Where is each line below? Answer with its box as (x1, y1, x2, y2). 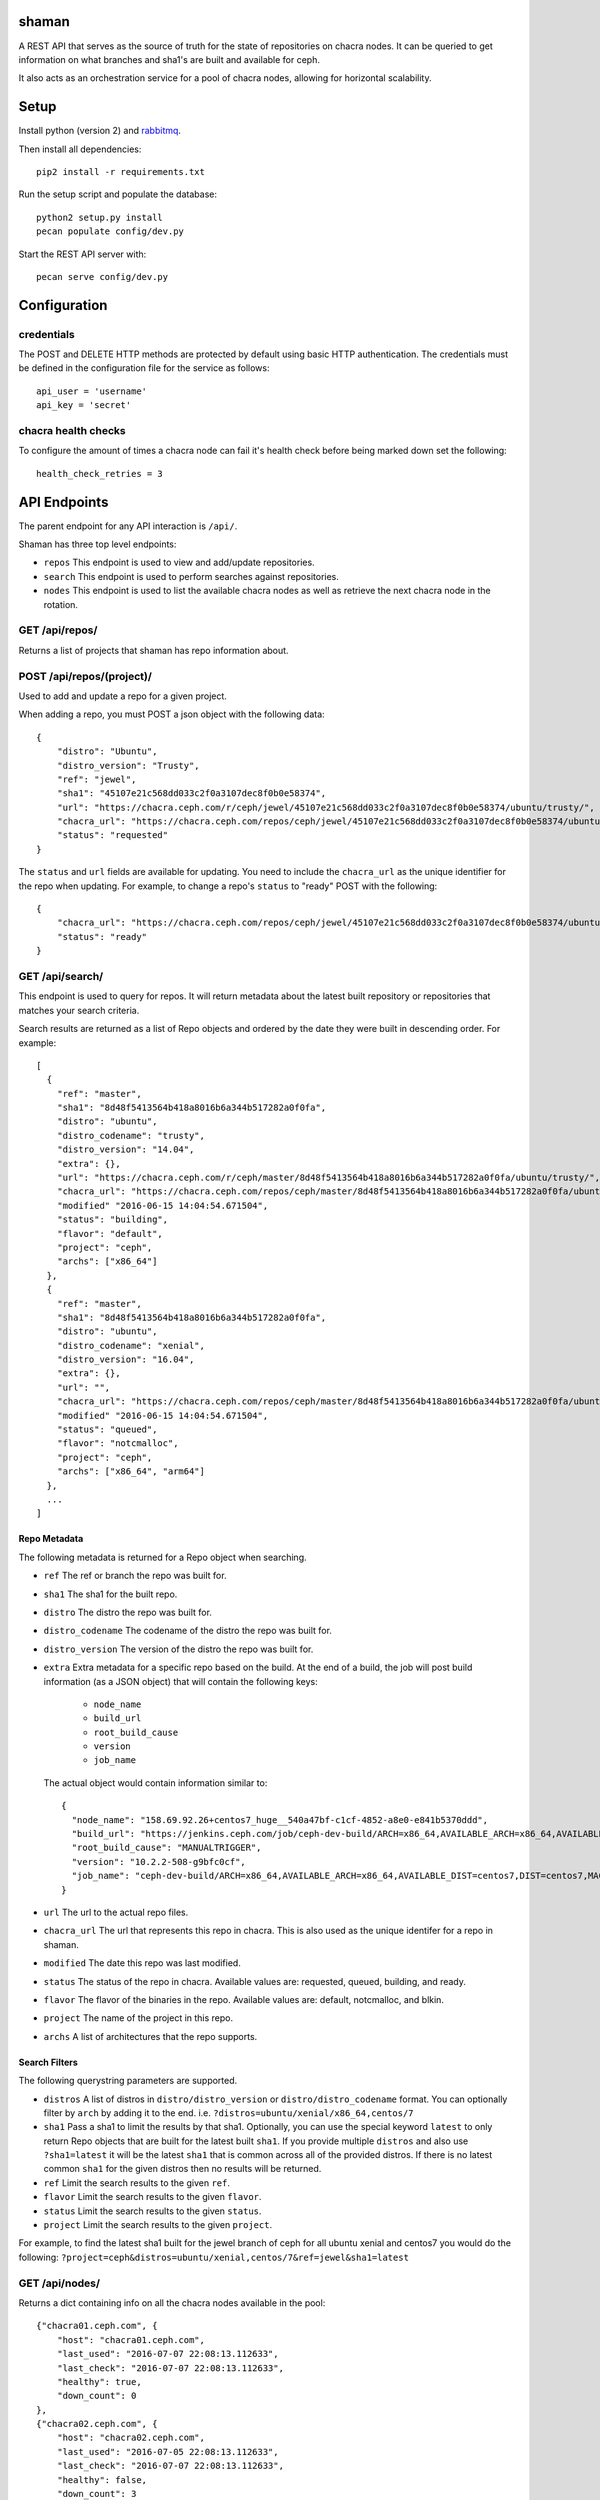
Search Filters (18, 2056, 79, 2068)
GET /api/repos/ (18, 623, 98, 637)
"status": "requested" (56, 830, 169, 841)
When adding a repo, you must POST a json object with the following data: (18, 708, 325, 720)
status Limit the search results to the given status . (43, 2205, 262, 2217)
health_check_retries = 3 (36, 468, 164, 479)
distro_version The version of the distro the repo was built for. (43, 1643, 314, 1655)
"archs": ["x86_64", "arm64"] (56, 1466, 205, 1477)
